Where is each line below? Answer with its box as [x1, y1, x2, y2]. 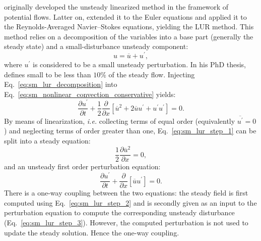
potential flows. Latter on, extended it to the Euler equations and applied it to [4, 11, 247, 22]
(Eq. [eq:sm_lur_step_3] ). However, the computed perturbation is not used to [4, 217, 248, 227]
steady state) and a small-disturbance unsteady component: [4, 41, 188, 52]
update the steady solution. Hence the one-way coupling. [4, 227, 179, 237]
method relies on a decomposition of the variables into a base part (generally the [4, 31, 253, 41]
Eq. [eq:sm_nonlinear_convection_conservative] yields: [4, 88, 176, 99]
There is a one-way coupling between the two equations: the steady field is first [4, 187, 248, 198]
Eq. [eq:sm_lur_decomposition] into [4, 79, 117, 89]
